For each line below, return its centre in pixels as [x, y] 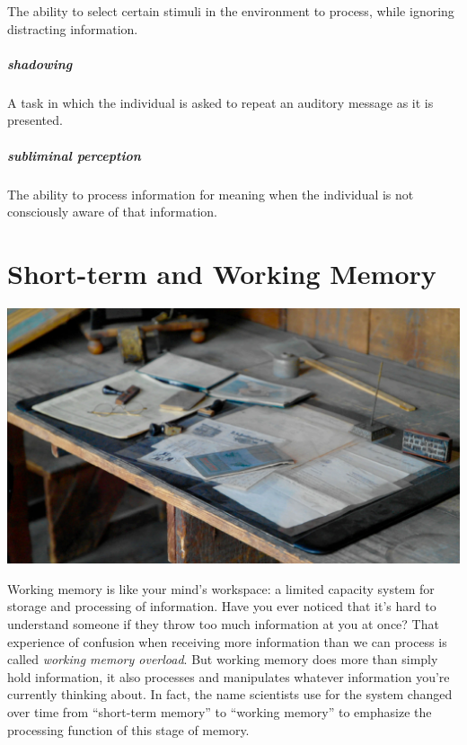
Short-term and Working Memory [222, 273]
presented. [35, 120]
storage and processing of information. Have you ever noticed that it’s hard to [222, 606]
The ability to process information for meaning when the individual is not [211, 194]
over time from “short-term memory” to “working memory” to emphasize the [220, 712]
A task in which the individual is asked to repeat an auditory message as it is [220, 102]
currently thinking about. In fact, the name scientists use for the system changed [230, 694]
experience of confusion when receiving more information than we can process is [227, 641]
